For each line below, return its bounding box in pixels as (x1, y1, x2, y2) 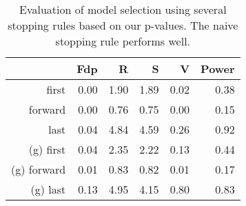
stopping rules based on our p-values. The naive (8, 17, 238, 33)
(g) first (28, 141, 66, 157)
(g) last (30, 181, 66, 197)
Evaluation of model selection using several (19, 1, 227, 17)
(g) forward (11, 161, 66, 177)
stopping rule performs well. (55, 33, 191, 49)
